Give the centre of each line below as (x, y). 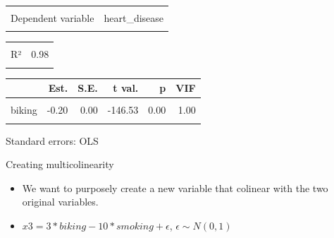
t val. (126, 88)
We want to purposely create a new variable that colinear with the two (175, 188)
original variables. (60, 202)
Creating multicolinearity (60, 164)
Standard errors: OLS (52, 140)
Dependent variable (52, 18)
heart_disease (134, 18)
